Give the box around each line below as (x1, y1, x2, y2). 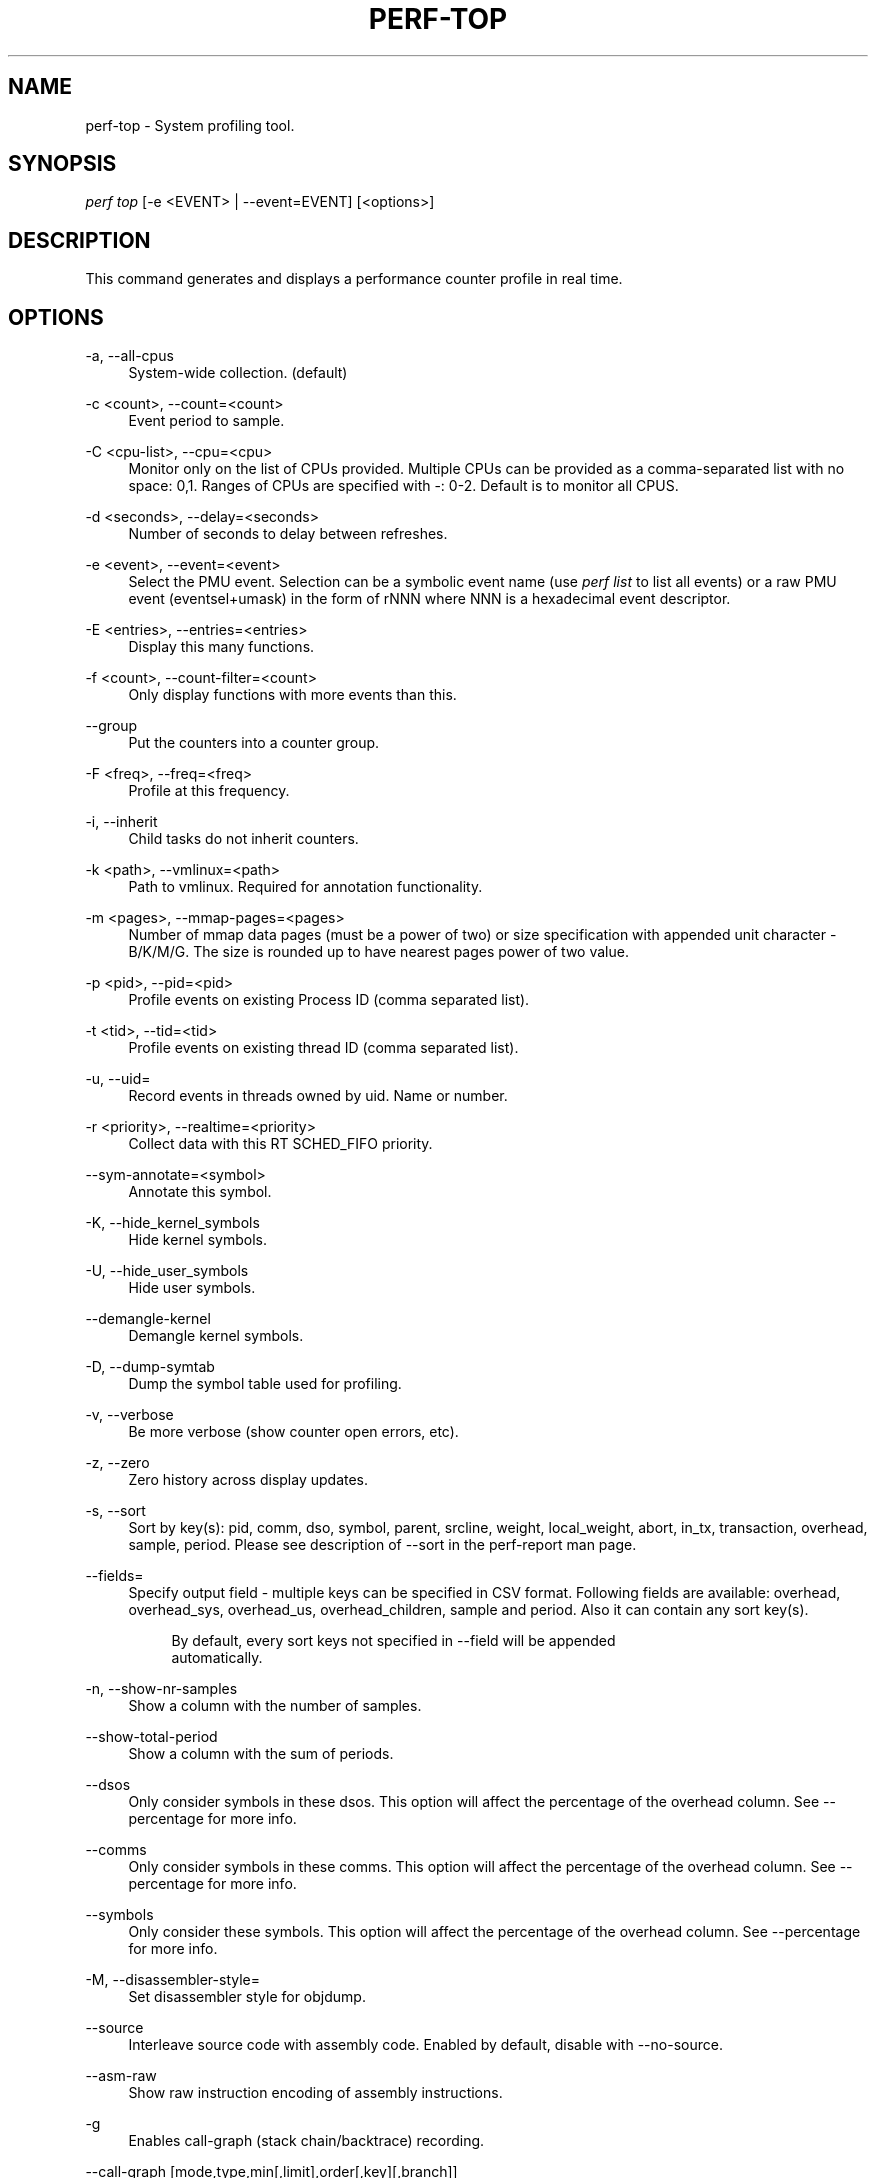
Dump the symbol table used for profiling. (128, 1375, 402, 1393)
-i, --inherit (85, 813, 158, 831)
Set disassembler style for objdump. (128, 1988, 366, 2006)
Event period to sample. (128, 412, 285, 430)
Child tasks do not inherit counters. (128, 830, 359, 848)
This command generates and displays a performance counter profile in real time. (85, 270, 623, 288)
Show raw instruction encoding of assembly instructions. (128, 2084, 503, 2102)
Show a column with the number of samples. (128, 1697, 422, 1715)
